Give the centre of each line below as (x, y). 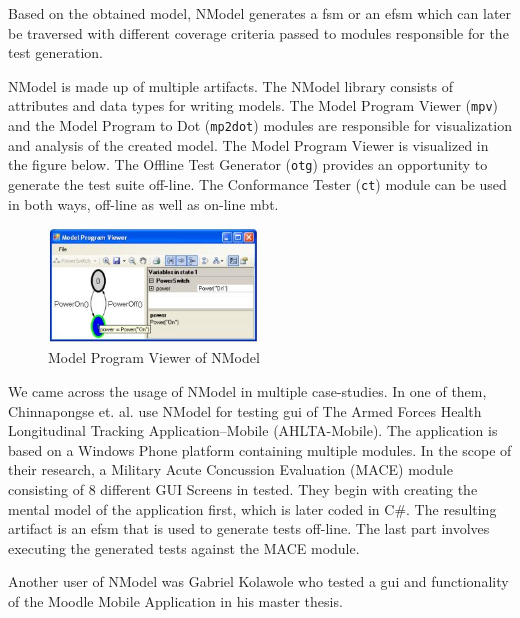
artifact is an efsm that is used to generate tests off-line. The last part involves (249, 528)
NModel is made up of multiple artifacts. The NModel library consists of (231, 85)
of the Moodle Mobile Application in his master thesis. (175, 600)
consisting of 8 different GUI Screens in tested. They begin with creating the (243, 488)
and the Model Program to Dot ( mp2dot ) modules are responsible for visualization (260, 125)
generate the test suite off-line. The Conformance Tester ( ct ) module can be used (257, 183)
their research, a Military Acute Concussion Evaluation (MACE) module (230, 469)
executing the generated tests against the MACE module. (184, 547)
